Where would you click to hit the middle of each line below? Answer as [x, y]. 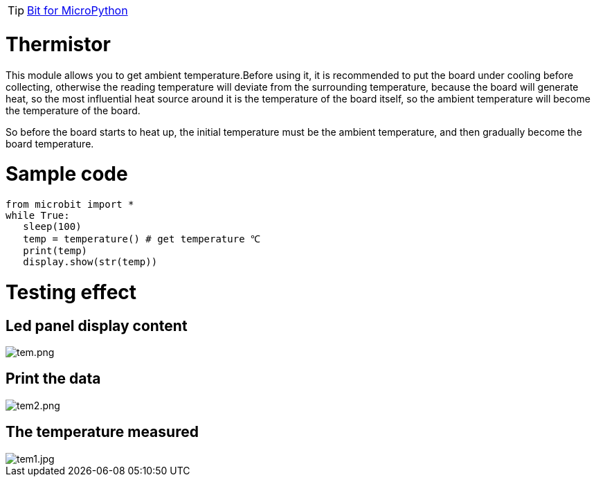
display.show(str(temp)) [90, 262]
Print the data [53, 379]
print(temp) [55, 251]
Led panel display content [97, 325]
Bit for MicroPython [78, 10]
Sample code [67, 174]
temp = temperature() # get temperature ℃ [142, 239]
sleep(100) [52, 226]
